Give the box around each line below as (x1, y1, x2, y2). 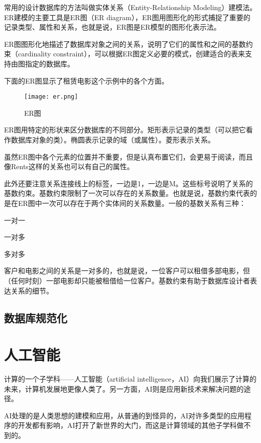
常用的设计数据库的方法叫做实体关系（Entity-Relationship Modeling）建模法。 (4, 2, 257, 12)
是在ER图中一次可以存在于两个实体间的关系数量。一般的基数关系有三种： (4, 197, 246, 208)
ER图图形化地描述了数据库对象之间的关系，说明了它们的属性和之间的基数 (4, 38, 246, 49)
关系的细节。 (11, 285, 53, 296)
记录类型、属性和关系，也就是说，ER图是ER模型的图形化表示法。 (4, 22, 221, 32)
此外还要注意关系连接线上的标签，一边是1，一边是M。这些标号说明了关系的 (4, 178, 253, 188)
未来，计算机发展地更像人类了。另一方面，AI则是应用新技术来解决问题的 (4, 383, 244, 394)
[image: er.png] (24, 93, 78, 101)
